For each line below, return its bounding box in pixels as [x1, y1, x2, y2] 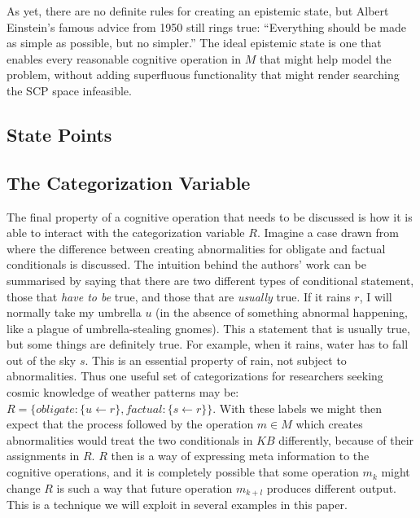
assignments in [7, 447, 80, 464]
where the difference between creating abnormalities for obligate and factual [7, 239, 386, 257]
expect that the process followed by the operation [7, 415, 254, 432]
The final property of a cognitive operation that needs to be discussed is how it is [7, 208, 413, 225]
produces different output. [266, 479, 397, 496]
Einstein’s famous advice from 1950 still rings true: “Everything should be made [7, 18, 407, 35]
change [7, 479, 41, 496]
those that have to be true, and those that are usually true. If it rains [7, 288, 351, 305]
